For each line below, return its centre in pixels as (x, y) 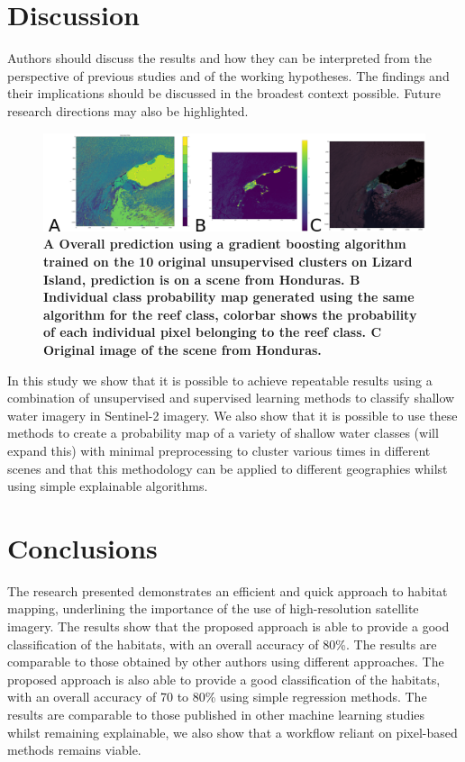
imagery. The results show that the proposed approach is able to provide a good (228, 626)
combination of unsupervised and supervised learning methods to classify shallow (231, 398)
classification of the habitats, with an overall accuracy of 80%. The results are (222, 644)
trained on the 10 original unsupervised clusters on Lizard (228, 261)
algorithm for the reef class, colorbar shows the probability (230, 314)
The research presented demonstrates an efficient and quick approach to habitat (228, 590)
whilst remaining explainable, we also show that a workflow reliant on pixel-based (232, 732)
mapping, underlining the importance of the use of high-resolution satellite (213, 608)
